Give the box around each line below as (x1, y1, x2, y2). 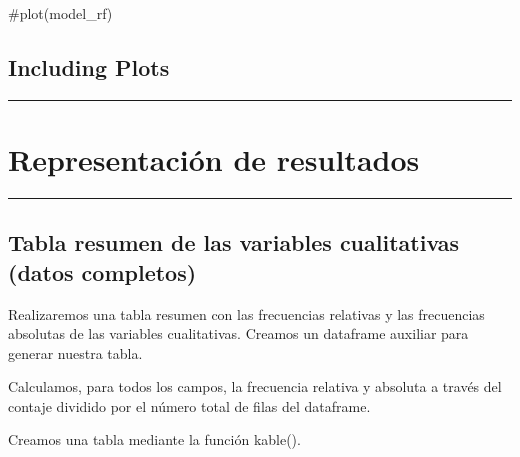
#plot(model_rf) (8, 3, 113, 23)
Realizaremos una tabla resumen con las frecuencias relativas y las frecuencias (8, 303, 485, 324)
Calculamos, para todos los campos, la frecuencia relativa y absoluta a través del (8, 376, 502, 397)
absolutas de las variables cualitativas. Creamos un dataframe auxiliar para (8, 323, 469, 344)
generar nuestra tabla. (8, 342, 143, 363)
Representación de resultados (8, 138, 420, 179)
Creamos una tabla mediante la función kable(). (8, 429, 301, 450)
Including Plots (8, 51, 170, 82)
